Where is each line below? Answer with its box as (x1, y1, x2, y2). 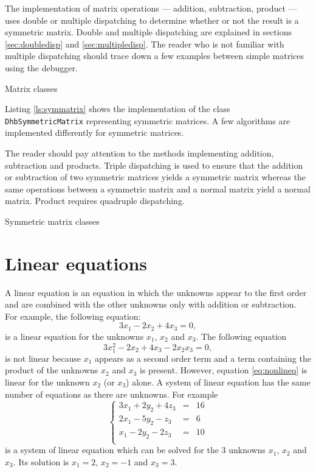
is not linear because (5, 351, 81, 364)
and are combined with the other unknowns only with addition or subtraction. (5, 298, 297, 311)
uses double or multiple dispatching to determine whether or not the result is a (5, 13, 299, 26)
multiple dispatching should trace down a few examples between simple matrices (5, 49, 304, 62)
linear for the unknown (5, 375, 90, 388)
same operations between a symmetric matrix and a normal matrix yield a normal (5, 182, 311, 195)
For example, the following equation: (5, 309, 141, 322)
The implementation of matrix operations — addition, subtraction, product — (5, 2, 297, 14)
